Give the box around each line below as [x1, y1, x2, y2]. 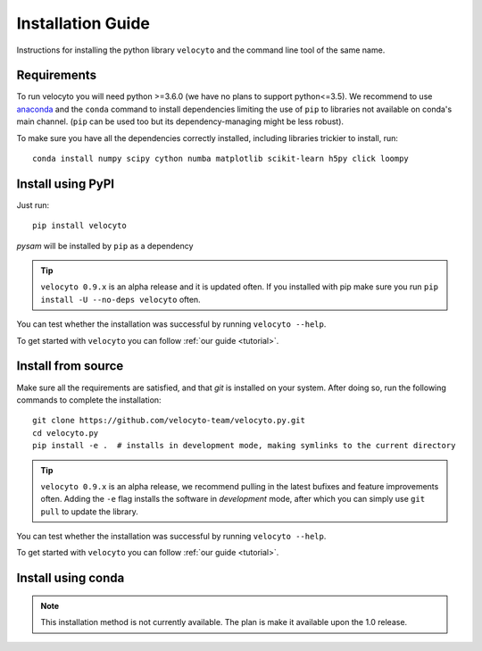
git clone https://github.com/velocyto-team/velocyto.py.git [32, 415, 305, 426]
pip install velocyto [32, 221, 127, 231]
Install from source [16, 358, 124, 374]
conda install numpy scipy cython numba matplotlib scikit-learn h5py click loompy [32, 154, 410, 164]
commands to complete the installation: [16, 394, 162, 405]
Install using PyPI [16, 176, 115, 191]
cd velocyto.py [32, 428, 99, 438]
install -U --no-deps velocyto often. [40, 294, 201, 305]
